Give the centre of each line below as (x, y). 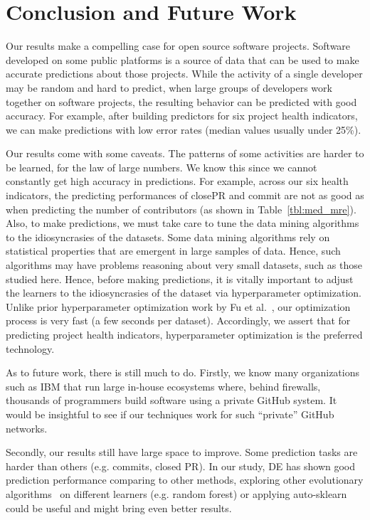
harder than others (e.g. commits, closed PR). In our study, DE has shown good (181, 466)
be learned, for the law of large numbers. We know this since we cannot (162, 167)
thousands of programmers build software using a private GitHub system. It (171, 400)
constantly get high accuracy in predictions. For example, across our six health (177, 181)
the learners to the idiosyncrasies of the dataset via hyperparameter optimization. (184, 293)
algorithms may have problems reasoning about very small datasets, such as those (184, 265)
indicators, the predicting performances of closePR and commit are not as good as (185, 195)
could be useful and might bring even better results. (119, 508)
